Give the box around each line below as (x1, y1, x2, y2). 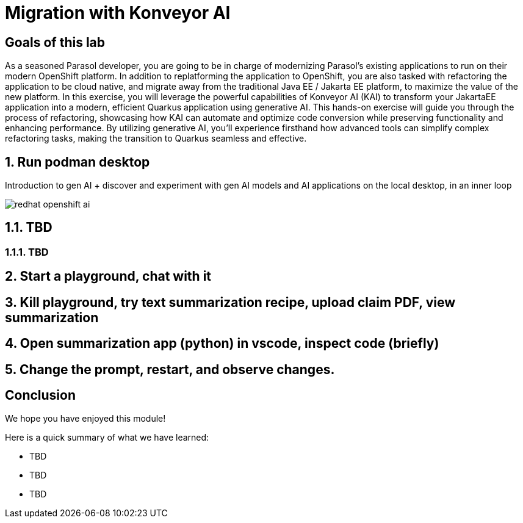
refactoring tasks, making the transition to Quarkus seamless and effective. (5, 133, 307, 144)
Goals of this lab (5, 34, 106, 50)
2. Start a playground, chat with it (5, 269, 212, 284)
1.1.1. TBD (5, 245, 49, 258)
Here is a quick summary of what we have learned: (5, 432, 209, 443)
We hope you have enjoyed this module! (5, 413, 166, 424)
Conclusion (5, 387, 76, 403)
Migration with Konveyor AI (5, 2, 231, 23)
